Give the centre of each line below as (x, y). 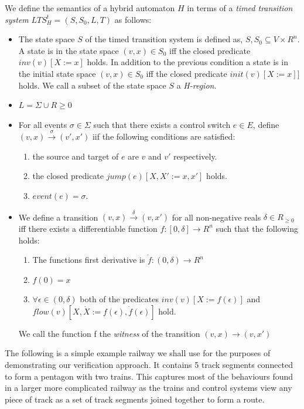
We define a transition (58, 217)
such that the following (257, 228)
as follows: (133, 19)
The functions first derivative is (89, 260)
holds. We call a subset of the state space (92, 85)
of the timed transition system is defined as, (164, 39)
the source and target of (76, 156)
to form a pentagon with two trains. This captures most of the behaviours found (149, 376)
